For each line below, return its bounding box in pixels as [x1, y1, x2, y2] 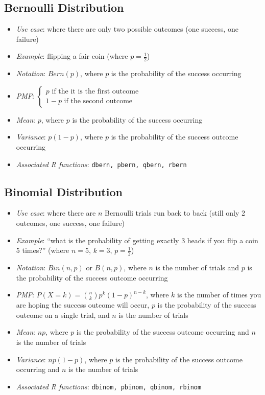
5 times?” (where [16, 245, 69, 255]
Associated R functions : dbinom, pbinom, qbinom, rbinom [16, 381, 202, 391]
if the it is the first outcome [52, 88, 139, 96]
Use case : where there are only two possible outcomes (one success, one [16, 24, 238, 34]
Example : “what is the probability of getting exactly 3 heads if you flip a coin [16, 235, 258, 245]
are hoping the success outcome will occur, [16, 299, 150, 310]
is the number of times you [177, 289, 261, 300]
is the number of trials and [155, 262, 239, 273]
